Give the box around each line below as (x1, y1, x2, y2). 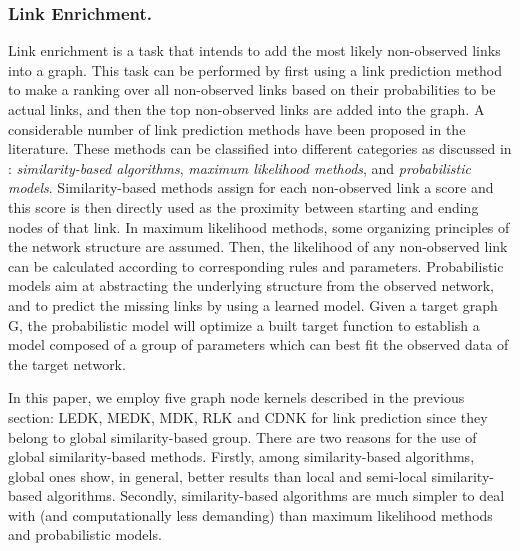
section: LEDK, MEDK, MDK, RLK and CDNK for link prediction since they (8, 406, 488, 427)
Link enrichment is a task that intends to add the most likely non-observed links (8, 40, 501, 61)
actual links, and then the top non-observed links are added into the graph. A (8, 99, 485, 119)
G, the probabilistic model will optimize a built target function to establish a (8, 314, 480, 335)
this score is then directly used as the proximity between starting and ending (8, 196, 479, 217)
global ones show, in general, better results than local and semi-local (8, 465, 427, 486)
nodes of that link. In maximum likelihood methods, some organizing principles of (8, 216, 510, 237)
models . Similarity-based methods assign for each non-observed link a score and (8, 177, 494, 198)
